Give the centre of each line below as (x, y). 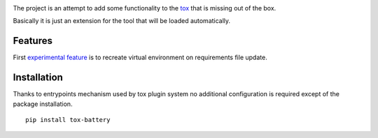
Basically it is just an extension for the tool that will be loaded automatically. (122, 21)
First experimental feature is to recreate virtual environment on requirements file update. (140, 58)
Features (33, 41)
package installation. (43, 104)
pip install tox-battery (68, 120)
